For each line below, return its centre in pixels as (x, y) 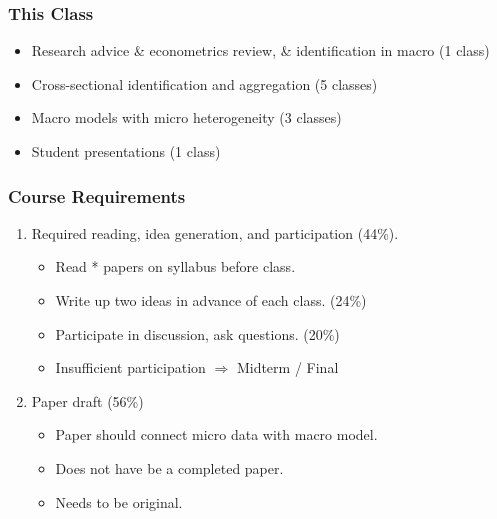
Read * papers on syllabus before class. (175, 266)
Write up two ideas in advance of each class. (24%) (211, 300)
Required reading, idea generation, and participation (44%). (215, 232)
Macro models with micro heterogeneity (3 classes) (186, 117)
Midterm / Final (287, 367)
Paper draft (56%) (87, 400)
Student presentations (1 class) (126, 151)
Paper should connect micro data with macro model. (216, 434)
